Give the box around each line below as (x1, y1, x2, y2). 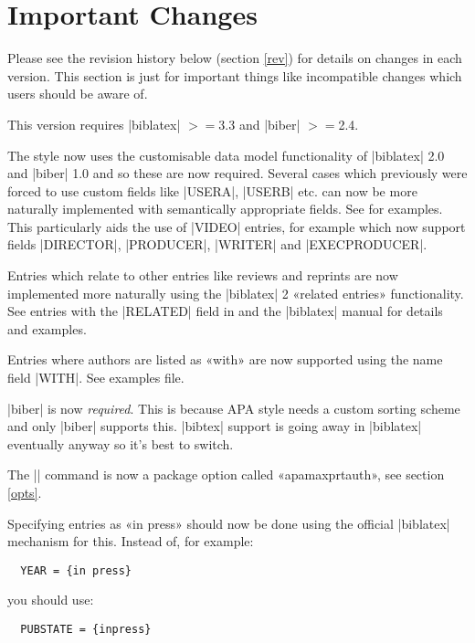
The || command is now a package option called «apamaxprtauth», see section (7, 465, 445, 484)
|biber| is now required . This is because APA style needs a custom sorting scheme (7, 398, 460, 417)
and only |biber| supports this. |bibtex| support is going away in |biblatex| (7, 416, 422, 436)
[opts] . (7, 483, 42, 501)
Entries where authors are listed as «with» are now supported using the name (7, 350, 443, 369)
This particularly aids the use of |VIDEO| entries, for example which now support (7, 216, 466, 236)
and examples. (7, 319, 87, 338)
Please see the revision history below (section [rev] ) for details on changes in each (7, 48, 462, 68)
